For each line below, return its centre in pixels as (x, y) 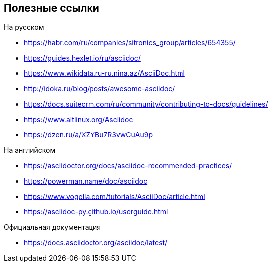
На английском (30, 150)
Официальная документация (52, 227)
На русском (24, 27)
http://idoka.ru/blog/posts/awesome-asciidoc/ (99, 89)
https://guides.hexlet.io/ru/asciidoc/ (82, 58)
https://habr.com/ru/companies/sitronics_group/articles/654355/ (130, 43)
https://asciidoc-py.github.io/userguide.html (96, 212)
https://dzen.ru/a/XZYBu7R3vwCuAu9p (89, 135)
